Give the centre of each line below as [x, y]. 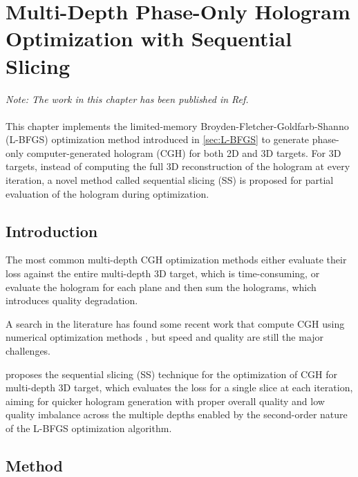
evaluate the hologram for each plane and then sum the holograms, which [161, 287]
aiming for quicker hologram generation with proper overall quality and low [165, 401]
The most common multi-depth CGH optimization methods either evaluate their [176, 260]
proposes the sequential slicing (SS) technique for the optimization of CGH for [172, 374]
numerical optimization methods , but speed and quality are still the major [165, 337]
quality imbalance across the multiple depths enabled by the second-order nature [177, 414]
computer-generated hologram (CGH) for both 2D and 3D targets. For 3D [184, 152]
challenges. [28, 351]
